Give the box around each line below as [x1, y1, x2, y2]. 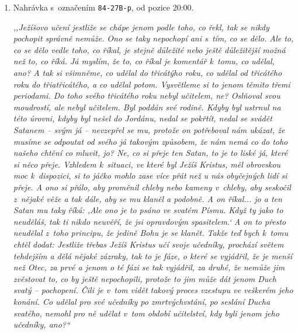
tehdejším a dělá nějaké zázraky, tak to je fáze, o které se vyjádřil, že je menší [13, 249, 293, 262]
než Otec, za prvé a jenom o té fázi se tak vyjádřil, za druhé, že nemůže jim [13, 261, 285, 273]
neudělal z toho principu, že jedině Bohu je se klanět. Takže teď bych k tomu [13, 227, 289, 239]
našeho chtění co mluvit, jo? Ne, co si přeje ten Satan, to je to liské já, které [13, 147, 288, 159]
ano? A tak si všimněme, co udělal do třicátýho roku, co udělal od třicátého [13, 67, 282, 79]
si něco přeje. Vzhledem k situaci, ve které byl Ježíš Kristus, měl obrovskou [13, 158, 281, 170]
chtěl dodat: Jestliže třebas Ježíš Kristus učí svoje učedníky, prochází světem [13, 238, 284, 250]
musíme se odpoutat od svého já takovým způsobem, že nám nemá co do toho [13, 135, 288, 147]
